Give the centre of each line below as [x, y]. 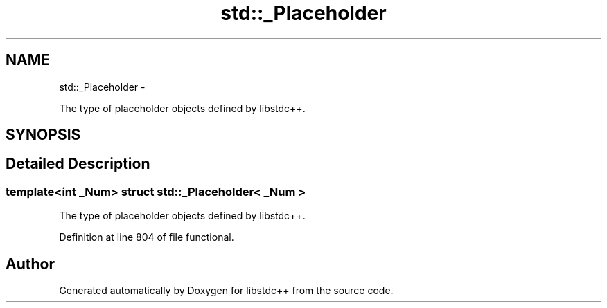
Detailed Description [78, 164]
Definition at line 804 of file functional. [147, 237]
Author [30, 264]
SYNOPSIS [43, 135]
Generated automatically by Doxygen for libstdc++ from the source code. [226, 291]
